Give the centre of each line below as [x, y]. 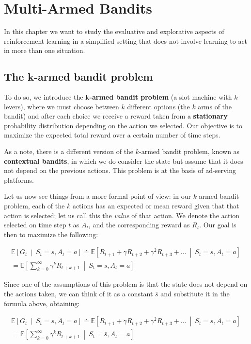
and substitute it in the [195, 293]
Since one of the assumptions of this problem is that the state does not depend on [126, 284]
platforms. [19, 180]
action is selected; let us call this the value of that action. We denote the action [122, 215]
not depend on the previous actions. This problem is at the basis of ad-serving [120, 170]
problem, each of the [34, 206]
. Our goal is [218, 225]
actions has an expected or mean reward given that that [156, 206]
